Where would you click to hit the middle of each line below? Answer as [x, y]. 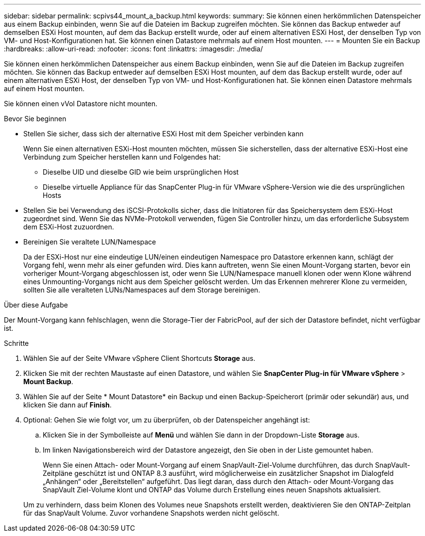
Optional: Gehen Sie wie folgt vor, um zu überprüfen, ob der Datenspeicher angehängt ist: [167, 420]
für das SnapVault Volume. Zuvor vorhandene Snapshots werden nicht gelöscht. [151, 513]
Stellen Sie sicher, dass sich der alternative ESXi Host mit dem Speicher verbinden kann [163, 134]
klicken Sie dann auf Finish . [67, 405]
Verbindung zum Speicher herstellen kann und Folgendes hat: [122, 157]
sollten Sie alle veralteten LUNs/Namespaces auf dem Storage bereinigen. [142, 290]
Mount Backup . [48, 382]
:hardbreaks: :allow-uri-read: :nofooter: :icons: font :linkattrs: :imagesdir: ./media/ [133, 49]
